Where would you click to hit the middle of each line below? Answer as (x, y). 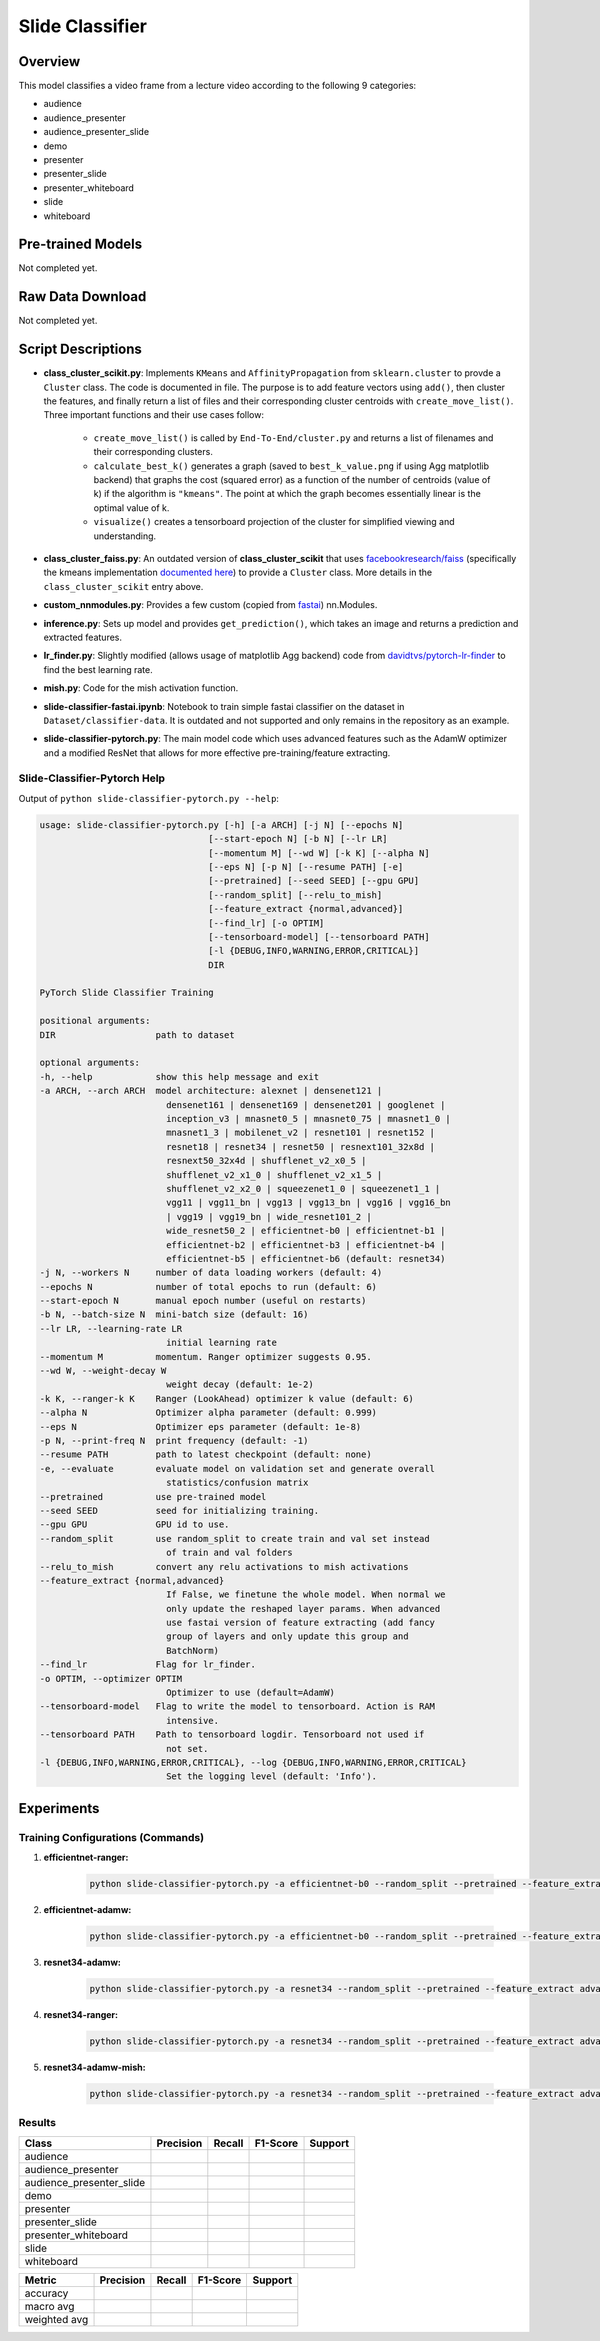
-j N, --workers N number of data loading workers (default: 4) (211, 1273)
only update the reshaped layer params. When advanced (303, 1608)
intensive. (192, 1720)
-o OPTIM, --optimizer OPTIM (111, 1678)
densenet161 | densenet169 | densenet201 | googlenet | (305, 1104)
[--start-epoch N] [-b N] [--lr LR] (298, 839)
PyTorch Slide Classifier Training (126, 993)
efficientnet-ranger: (86, 1857)
